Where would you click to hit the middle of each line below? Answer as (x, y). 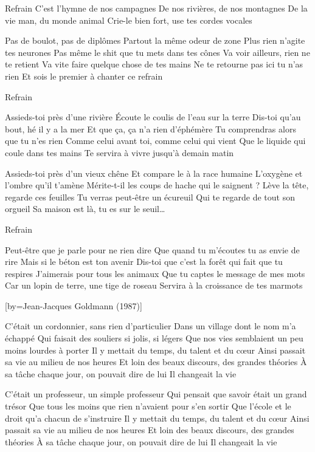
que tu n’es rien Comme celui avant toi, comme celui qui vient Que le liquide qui (155, 141)
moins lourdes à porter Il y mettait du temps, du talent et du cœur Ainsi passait (155, 350)
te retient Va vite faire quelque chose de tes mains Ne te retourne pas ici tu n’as (154, 64)
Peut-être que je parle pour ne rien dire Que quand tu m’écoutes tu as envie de (152, 249)
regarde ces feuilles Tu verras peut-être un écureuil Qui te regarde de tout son (150, 197)
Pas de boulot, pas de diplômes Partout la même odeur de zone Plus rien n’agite (155, 40)
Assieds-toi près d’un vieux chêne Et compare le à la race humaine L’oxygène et (154, 173)
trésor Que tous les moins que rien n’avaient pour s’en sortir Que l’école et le (148, 406)
